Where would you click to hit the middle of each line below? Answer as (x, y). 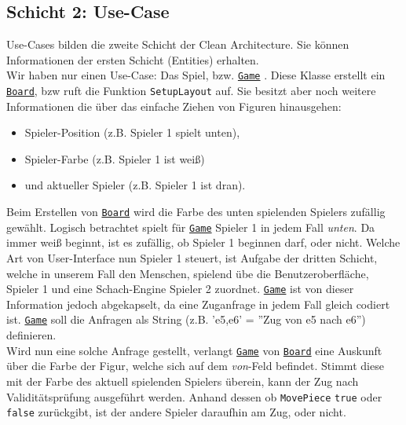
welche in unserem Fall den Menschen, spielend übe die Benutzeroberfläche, (188, 273)
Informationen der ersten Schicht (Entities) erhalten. (133, 59)
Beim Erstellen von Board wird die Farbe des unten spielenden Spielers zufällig (196, 212)
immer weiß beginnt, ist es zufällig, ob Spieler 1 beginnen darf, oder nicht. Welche (203, 242)
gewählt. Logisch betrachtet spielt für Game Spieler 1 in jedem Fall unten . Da (191, 227)
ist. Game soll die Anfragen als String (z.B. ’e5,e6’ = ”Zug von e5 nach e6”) (186, 319)
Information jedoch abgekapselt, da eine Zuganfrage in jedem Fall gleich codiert (198, 304)
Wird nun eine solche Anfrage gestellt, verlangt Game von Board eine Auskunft (194, 350)
